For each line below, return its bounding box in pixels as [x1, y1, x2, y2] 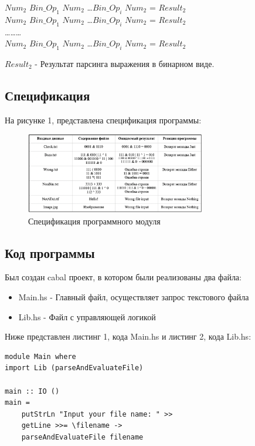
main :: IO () [5, 387, 60, 395]
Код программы [5, 243, 95, 261]
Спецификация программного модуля [28, 214, 161, 227]
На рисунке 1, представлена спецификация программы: [5, 113, 202, 126]
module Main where [5, 352, 76, 361]
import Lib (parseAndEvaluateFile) [5, 364, 144, 373]
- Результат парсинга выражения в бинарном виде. [35, 57, 215, 69]
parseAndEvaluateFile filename [21, 432, 144, 441]
